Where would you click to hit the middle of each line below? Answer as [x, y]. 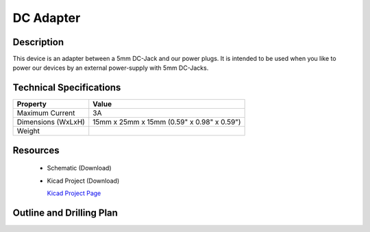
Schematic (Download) [79, 168]
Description [38, 42]
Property [32, 104]
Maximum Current [46, 113]
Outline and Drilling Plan [65, 212]
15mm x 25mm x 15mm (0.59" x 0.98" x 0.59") [167, 122]
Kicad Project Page [74, 193]
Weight [28, 131]
